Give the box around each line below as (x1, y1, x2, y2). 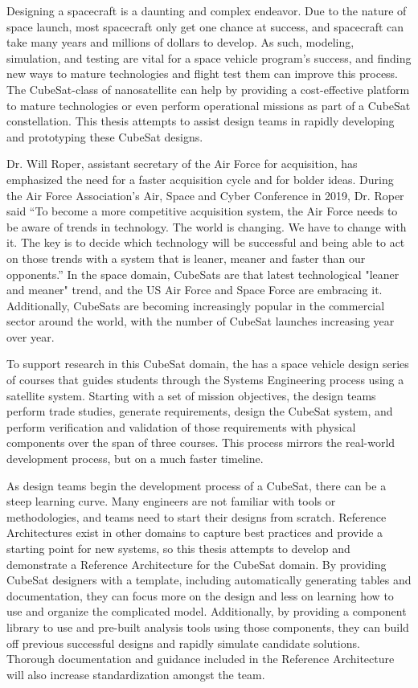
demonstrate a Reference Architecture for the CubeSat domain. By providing (6, 555, 387, 572)
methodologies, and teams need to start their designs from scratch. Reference (6, 508, 387, 525)
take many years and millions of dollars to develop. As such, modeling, (6, 34, 354, 51)
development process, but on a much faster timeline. (6, 450, 264, 467)
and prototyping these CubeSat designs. (6, 128, 203, 145)
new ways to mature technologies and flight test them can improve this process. (6, 65, 399, 82)
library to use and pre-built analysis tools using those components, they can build (6, 618, 409, 635)
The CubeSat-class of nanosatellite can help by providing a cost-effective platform (6, 80, 410, 97)
